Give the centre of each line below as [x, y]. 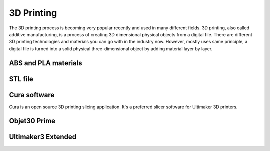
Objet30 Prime [32, 121]
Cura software [32, 95]
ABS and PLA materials [46, 63]
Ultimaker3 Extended [43, 137]
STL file [21, 79]
